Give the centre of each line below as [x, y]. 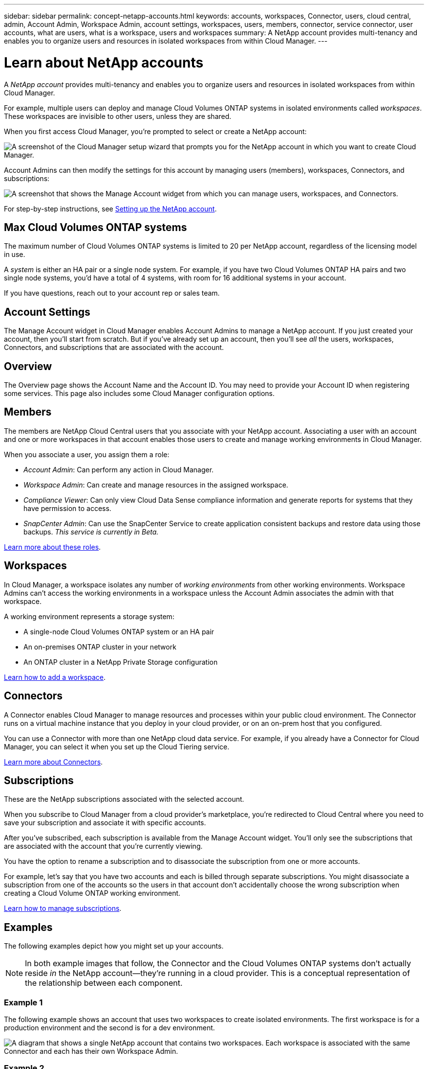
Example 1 [23, 1002]
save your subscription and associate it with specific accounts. [105, 823]
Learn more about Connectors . [53, 762]
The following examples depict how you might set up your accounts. [114, 946]
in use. [15, 255]
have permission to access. [67, 508]
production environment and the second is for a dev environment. [109, 1028]
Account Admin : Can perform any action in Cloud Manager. [119, 469]
